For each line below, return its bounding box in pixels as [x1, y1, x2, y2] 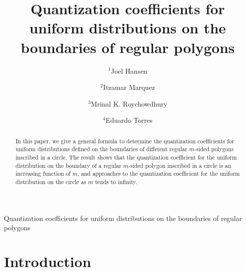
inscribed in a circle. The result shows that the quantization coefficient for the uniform [15, 153, 237, 161]
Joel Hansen [110, 65, 147, 76]
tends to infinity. [95, 177, 137, 186]
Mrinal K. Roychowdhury [91, 98, 167, 108]
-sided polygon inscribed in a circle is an [128, 161, 231, 169]
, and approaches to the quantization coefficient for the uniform [77, 169, 240, 178]
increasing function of [15, 169, 71, 178]
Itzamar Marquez [103, 82, 155, 92]
